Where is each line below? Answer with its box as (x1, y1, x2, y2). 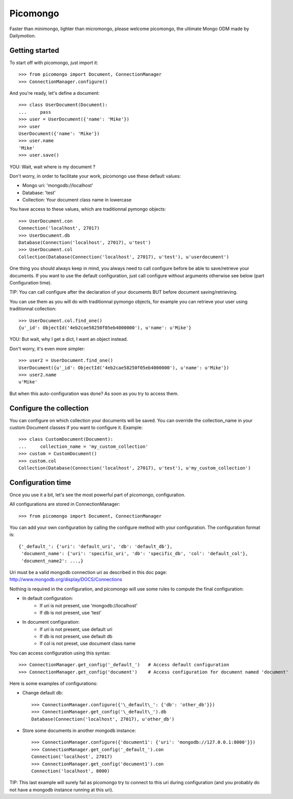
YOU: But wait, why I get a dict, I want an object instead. (9, 336, 128, 342)
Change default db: (22, 690, 64, 696)
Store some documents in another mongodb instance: (22, 728, 136, 733)
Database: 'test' (22, 190, 56, 196)
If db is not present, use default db (39, 633, 113, 640)
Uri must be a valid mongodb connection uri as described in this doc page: (9, 569, 168, 575)
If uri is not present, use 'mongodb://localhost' (39, 602, 138, 608)
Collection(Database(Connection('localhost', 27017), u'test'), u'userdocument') (18, 254, 229, 260)
